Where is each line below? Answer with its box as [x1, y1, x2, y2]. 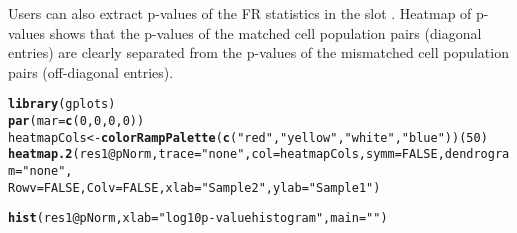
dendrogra [444, 147, 510, 162]
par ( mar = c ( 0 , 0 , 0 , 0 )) [8, 114, 145, 129]
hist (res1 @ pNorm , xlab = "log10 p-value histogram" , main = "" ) [8, 211, 388, 226]
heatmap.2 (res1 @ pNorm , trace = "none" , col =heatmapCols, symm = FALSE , [8, 147, 445, 162]
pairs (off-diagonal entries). [8, 61, 174, 82]
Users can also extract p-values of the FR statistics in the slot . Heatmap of [8, 3, 472, 23]
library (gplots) [8, 97, 116, 112]
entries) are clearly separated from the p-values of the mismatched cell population [8, 42, 509, 63]
